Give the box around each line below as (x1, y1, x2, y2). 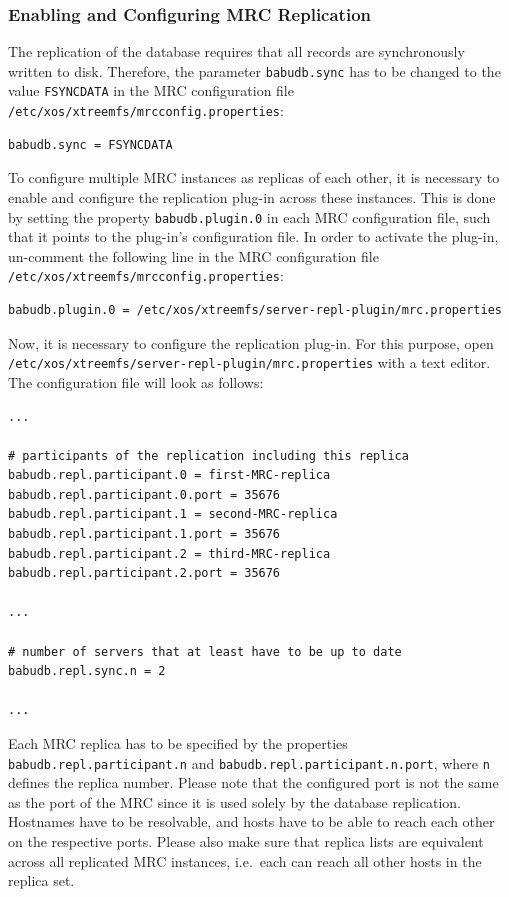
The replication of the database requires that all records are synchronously (8, 41, 465, 62)
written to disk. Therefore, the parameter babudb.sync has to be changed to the (8, 60, 501, 81)
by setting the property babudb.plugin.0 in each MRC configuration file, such (8, 206, 491, 227)
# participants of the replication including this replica (8, 448, 409, 463)
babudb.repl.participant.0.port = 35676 (8, 487, 281, 502)
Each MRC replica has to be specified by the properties (8, 733, 348, 753)
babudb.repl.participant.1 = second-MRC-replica (8, 507, 338, 522)
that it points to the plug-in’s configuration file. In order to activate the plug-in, (8, 226, 499, 247)
